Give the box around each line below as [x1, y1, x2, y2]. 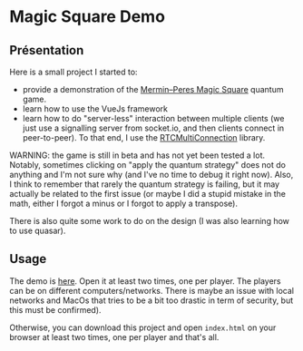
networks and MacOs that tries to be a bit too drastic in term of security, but [9, 295, 294, 306]
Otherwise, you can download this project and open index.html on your [9, 322, 277, 333]
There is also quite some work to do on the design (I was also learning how [9, 216, 290, 226]
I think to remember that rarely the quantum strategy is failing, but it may [9, 179, 279, 190]
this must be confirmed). [9, 304, 102, 315]
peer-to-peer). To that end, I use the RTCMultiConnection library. [22, 132, 266, 142]
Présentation [9, 43, 84, 58]
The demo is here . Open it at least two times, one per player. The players [9, 275, 281, 287]
